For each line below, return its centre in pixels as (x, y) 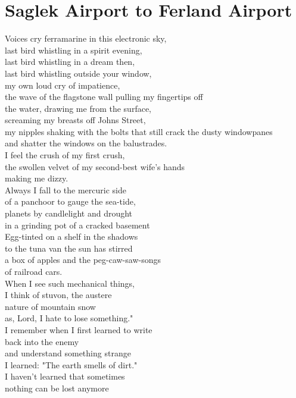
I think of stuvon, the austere (58, 295)
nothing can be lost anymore (57, 388)
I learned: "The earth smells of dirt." (71, 364)
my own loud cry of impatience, (63, 85)
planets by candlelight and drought (69, 213)
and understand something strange (68, 353)
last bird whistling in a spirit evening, (74, 50)
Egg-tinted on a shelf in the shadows (71, 236)
